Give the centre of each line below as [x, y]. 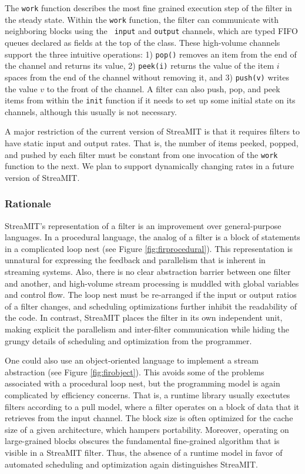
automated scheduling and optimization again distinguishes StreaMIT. [131, 464]
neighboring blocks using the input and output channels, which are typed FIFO [151, 31]
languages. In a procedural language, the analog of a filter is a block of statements [152, 237]
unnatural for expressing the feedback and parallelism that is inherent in [135, 260]
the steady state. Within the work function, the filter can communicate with [142, 19]
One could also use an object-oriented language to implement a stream [132, 360]
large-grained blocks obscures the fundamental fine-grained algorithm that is [142, 441]
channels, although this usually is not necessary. [91, 111]
